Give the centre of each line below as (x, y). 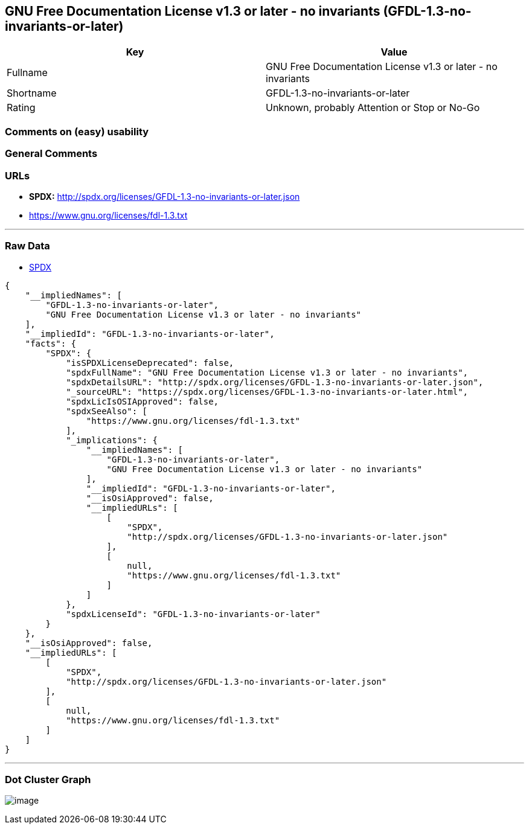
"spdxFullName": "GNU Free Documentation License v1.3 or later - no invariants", (267, 372)
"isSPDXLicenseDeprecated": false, (150, 363)
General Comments (51, 154)
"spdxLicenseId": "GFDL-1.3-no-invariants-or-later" (193, 614)
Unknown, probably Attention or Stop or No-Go (373, 108)
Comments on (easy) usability (77, 131)
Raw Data (27, 246)
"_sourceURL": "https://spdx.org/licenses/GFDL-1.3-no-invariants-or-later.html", (267, 392)
